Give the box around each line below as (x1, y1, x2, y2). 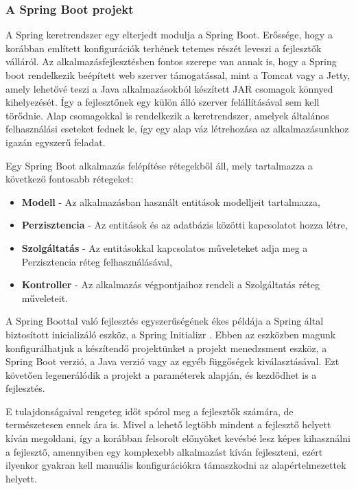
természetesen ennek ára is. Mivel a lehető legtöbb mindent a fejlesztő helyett (5, 417, 331, 432)
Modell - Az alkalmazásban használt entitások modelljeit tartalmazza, (21, 194, 320, 209)
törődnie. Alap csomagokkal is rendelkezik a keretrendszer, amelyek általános (5, 108, 329, 122)
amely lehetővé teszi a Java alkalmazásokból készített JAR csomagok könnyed (5, 81, 333, 95)
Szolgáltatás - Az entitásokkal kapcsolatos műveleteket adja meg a (21, 240, 308, 255)
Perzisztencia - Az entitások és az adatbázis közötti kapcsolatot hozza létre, (21, 218, 348, 232)
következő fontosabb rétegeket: (5, 172, 134, 186)
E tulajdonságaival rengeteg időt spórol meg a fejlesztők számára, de (5, 404, 294, 418)
